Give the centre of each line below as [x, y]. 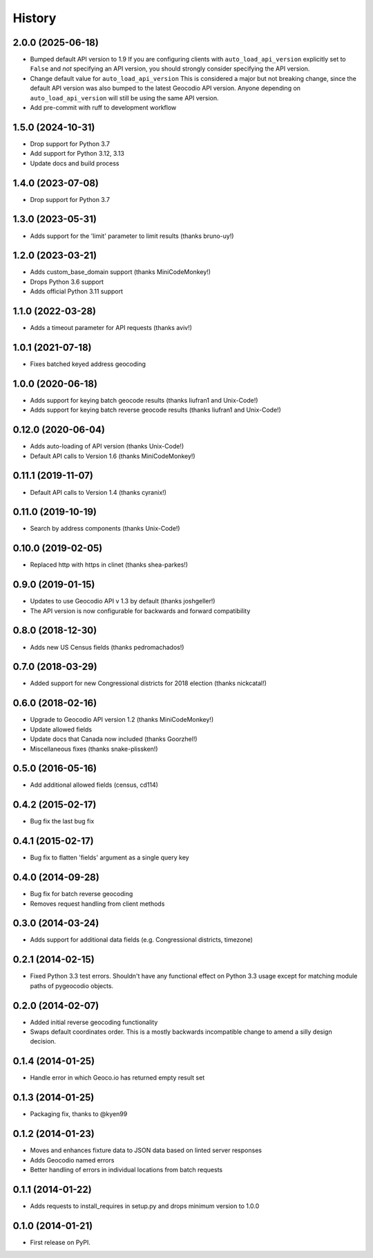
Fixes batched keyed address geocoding [88, 364]
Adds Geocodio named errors [72, 1160]
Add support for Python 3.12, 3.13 [77, 154]
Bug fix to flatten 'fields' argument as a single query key [109, 857]
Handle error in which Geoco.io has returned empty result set [117, 1078]
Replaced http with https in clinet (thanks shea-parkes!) [109, 565]
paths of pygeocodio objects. [72, 985]
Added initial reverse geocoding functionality [94, 1022]
